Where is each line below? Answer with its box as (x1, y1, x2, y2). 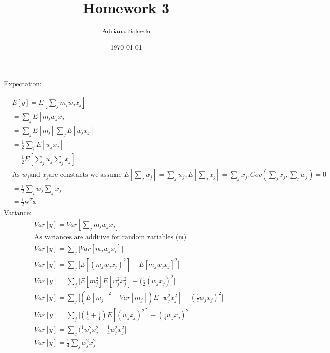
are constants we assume (49, 171, 122, 179)
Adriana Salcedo (102, 26, 150, 36)
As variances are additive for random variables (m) (34, 233, 187, 241)
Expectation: (4, 78, 42, 89)
